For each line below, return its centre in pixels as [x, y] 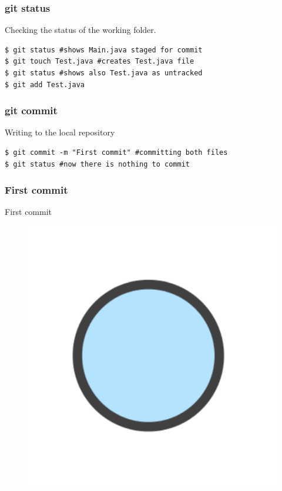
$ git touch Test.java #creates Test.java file [100, 62]
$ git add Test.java [45, 84]
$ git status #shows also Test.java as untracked [104, 73]
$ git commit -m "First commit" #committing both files [116, 152]
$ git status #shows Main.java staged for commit [104, 50]
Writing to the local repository [60, 132]
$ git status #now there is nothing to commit [97, 164]
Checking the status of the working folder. [80, 30]
